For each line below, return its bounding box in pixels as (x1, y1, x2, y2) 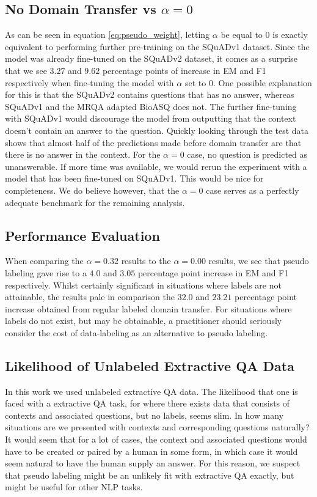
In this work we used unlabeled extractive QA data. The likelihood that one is (5, 385, 298, 397)
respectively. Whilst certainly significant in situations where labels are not (5, 278, 282, 291)
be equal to (220, 28, 263, 41)
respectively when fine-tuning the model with (5, 76, 174, 89)
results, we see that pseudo (208, 254, 309, 267)
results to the (121, 254, 171, 267)
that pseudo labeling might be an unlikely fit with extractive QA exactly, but (5, 468, 294, 481)
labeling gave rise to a (5, 266, 87, 279)
